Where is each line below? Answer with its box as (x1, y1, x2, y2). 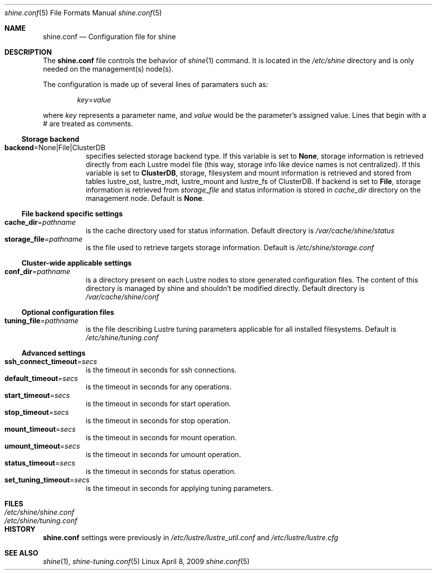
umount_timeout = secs (4, 442, 80, 450)
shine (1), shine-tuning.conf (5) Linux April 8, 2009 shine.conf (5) (43, 557, 250, 566)
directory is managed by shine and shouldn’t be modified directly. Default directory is (86, 284, 365, 292)
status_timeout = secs (4, 459, 76, 467)
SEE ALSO (4, 549, 38, 557)
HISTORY (4, 525, 36, 533)
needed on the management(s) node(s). (43, 65, 174, 73)
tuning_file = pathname (4, 316, 79, 325)
